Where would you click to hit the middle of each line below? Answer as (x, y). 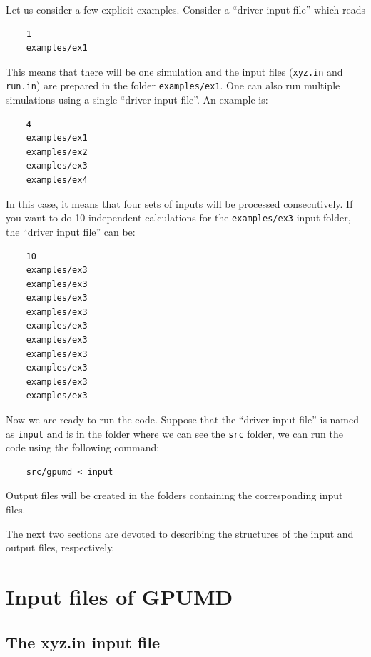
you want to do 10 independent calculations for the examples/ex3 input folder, (178, 217)
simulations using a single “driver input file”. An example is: (137, 100)
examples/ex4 (57, 180)
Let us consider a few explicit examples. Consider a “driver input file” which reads (185, 9)
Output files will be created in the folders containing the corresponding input (174, 495)
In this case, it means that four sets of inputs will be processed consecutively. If (179, 203)
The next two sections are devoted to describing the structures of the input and (180, 533)
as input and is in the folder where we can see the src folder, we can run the (174, 433)
